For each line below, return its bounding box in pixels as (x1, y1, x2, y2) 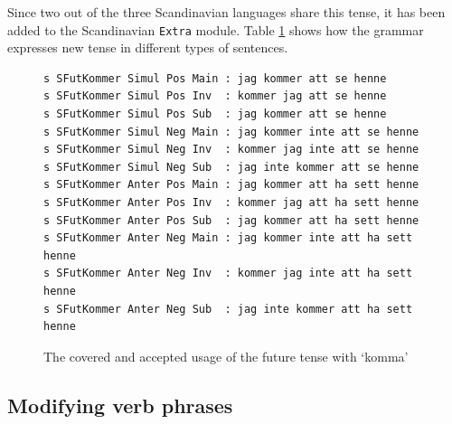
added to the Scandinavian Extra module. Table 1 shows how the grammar (7, 20, 424, 39)
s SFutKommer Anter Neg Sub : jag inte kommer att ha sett (43, 302, 413, 316)
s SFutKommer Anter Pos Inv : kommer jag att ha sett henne (43, 196, 419, 209)
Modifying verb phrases (7, 391, 233, 419)
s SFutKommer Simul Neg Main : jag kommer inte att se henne (43, 125, 419, 138)
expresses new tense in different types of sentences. (7, 38, 288, 57)
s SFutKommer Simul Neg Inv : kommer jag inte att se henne (43, 143, 419, 156)
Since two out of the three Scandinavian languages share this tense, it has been (7, 3, 446, 21)
